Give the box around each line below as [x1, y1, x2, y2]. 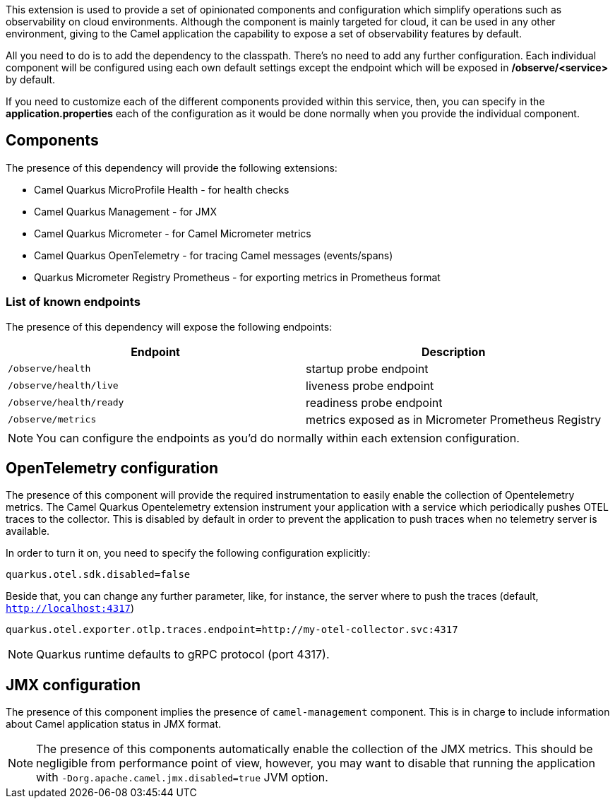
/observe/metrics [8, 414, 97, 425]
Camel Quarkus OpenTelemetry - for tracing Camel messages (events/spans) [34, 249, 393, 261]
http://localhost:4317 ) [6, 602, 135, 615]
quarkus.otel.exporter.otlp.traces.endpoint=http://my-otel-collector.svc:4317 [6, 624, 458, 636]
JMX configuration [6, 675, 141, 694]
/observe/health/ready [8, 397, 124, 408]
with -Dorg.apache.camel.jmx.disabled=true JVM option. [36, 770, 328, 785]
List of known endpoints [6, 295, 141, 309]
